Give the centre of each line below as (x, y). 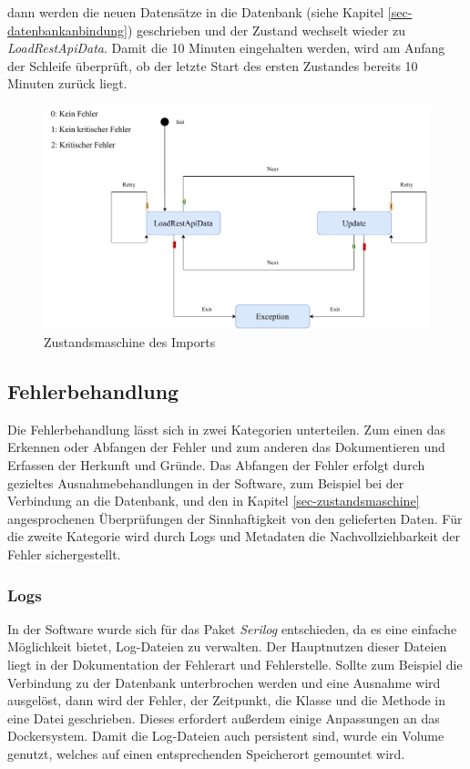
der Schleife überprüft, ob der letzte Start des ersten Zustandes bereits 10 (213, 65)
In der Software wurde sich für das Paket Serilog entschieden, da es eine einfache (232, 628)
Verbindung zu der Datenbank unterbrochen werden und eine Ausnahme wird (224, 682)
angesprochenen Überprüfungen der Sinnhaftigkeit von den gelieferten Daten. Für (235, 518)
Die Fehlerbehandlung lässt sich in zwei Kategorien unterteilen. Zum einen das (227, 429)
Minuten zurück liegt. (67, 83)
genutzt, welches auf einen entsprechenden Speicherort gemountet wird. (206, 754)
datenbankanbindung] (67, 30)
